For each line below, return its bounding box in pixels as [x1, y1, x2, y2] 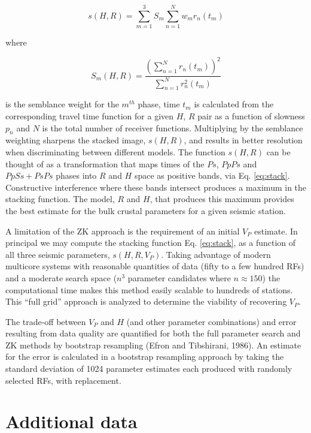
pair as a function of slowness [197, 109, 305, 122]
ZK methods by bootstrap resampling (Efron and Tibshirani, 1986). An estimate [5, 338, 301, 351]
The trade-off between [5, 315, 86, 327]
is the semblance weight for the [5, 98, 119, 110]
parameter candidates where [127, 271, 231, 284]
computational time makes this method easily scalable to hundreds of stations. [5, 283, 293, 296]
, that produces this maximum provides [150, 193, 294, 205]
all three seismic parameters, [5, 248, 110, 260]
